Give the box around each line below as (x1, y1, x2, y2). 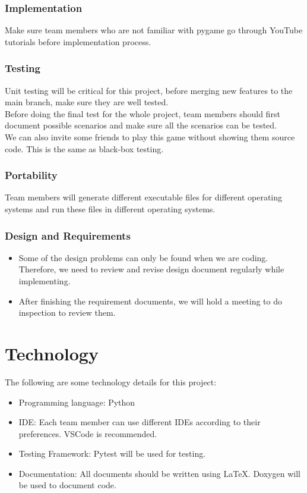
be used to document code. (18, 479, 116, 491)
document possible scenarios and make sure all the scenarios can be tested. (5, 119, 277, 131)
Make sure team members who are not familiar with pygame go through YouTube (5, 24, 303, 36)
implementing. (18, 275, 71, 287)
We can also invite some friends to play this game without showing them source (5, 131, 295, 143)
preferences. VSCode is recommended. (18, 427, 157, 439)
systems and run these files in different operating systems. (5, 203, 216, 215)
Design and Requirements (5, 228, 131, 243)
